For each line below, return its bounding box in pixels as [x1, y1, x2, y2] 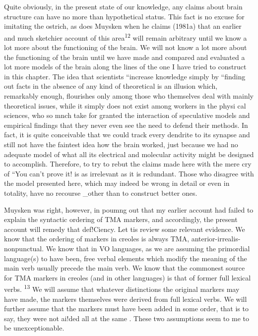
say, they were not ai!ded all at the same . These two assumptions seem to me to [4, 313, 249, 323]
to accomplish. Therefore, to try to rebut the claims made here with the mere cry [4, 159, 252, 169]
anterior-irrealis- [191, 233, 241, 244]
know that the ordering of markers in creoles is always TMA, [4, 233, 190, 244]
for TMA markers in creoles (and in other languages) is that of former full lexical [4, 272, 251, 282]
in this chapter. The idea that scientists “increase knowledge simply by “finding [4, 71, 246, 81]
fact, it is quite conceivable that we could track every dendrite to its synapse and [4, 129, 250, 140]
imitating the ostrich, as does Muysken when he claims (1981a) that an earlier [4, 21, 242, 31]
